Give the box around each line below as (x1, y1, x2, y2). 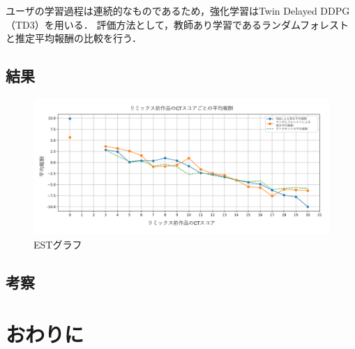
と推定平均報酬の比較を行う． (6, 31, 142, 45)
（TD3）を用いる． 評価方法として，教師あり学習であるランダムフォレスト (6, 17, 349, 31)
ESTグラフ (33, 237, 82, 252)
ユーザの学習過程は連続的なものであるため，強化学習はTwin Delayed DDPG (6, 3, 350, 17)
